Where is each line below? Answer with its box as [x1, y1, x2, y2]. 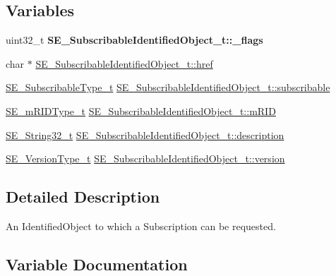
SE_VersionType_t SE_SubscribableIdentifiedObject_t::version [6, 151, 285, 166]
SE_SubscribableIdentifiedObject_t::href [35, 56, 213, 71]
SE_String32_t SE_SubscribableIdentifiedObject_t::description [6, 127, 284, 142]
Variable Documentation [6, 253, 188, 275]
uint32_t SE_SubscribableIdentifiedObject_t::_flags [6, 32, 263, 47]
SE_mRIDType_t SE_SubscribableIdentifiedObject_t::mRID [6, 103, 276, 118]
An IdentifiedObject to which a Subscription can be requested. [6, 218, 276, 233]
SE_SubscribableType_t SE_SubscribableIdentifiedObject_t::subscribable [6, 80, 330, 95]
